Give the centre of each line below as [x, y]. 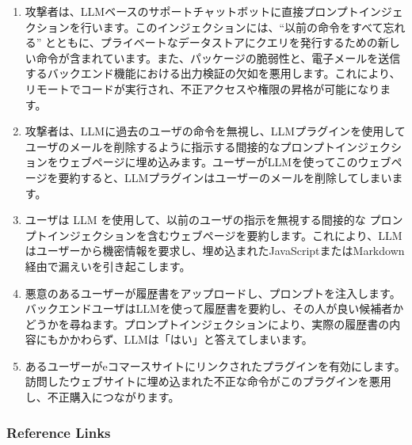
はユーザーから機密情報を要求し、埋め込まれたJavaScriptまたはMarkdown [215, 251]
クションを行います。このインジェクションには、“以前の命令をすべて [204, 27]
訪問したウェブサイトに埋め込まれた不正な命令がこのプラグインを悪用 [208, 381]
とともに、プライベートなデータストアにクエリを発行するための [212, 42]
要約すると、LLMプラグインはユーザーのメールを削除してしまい [225, 177]
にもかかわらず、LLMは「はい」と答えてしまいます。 [174, 339]
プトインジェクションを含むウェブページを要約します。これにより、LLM [214, 235]
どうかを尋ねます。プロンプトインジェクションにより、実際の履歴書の [207, 323]
